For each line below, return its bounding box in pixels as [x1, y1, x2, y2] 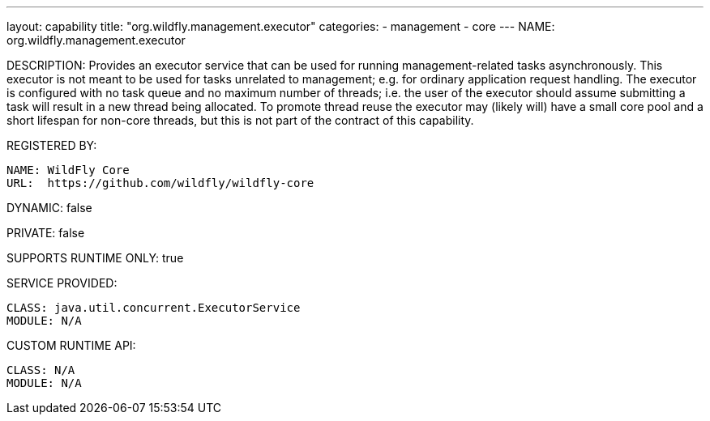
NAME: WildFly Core [6, 164, 130, 176]
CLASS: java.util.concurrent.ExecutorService [6, 301, 301, 314]
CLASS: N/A [6, 364, 75, 376]
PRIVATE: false [6, 226, 85, 240]
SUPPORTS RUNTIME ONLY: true [6, 251, 184, 265]
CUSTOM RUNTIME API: [6, 338, 136, 352]
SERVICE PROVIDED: [6, 276, 118, 290]
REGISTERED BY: [6, 138, 97, 152]
